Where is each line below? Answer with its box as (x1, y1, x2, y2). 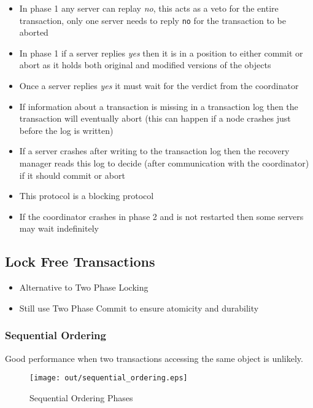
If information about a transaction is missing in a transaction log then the (19, 100, 298, 112)
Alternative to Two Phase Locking (19, 281, 149, 294)
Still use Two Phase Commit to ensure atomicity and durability (19, 301, 259, 314)
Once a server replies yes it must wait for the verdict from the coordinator (19, 79, 299, 92)
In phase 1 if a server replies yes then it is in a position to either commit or (19, 46, 303, 59)
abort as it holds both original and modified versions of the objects (19, 58, 271, 71)
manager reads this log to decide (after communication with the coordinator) (19, 157, 309, 169)
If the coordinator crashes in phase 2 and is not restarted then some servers (19, 210, 304, 222)
